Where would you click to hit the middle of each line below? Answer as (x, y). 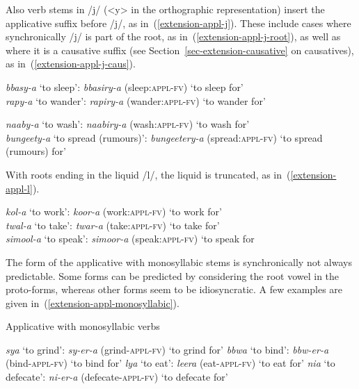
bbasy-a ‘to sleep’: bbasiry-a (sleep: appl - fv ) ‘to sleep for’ (125, 86)
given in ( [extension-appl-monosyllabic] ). (93, 303)
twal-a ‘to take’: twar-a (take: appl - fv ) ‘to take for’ (113, 225)
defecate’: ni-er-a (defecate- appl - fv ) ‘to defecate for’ (117, 377)
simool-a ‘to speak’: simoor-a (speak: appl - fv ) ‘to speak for (130, 239)
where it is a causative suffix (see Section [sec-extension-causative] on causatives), (180, 50)
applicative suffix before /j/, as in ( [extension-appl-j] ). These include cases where (178, 23)
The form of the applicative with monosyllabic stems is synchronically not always (179, 262)
